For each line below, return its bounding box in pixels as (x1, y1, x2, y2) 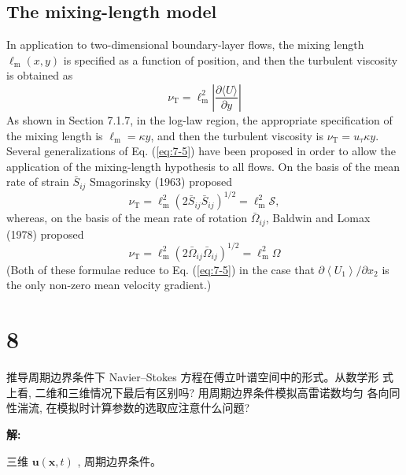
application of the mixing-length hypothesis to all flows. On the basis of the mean (6, 158, 400, 174)
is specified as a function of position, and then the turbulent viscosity (63, 51, 398, 68)
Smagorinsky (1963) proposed (90, 173, 233, 190)
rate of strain (6, 173, 69, 190)
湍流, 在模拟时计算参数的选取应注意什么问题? (17, 399, 250, 416)
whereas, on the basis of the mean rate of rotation (6, 210, 247, 226)
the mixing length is (6, 127, 103, 143)
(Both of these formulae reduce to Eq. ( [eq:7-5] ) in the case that (6, 261, 315, 277)
